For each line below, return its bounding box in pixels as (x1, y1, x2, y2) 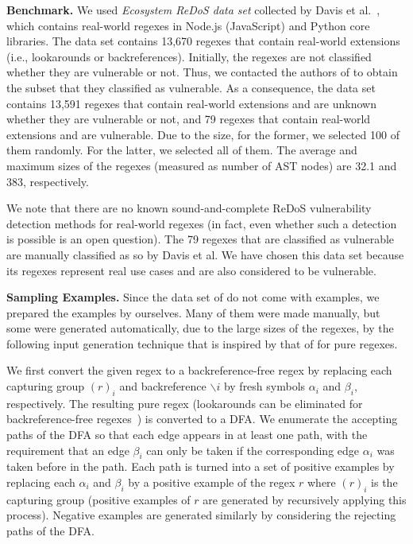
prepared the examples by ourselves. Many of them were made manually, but (6, 304, 380, 321)
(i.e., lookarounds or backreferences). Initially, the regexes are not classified (6, 48, 372, 64)
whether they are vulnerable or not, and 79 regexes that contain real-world (6, 111, 371, 127)
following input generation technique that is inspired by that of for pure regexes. (6, 335, 398, 352)
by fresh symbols (223, 378, 306, 394)
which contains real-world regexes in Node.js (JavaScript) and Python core (6, 17, 370, 33)
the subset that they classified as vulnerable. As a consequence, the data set (6, 79, 376, 95)
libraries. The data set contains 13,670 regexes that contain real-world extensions (6, 33, 400, 49)
